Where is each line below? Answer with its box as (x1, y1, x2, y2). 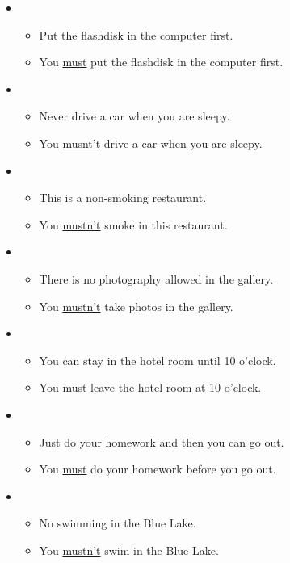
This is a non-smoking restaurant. (39, 189, 207, 206)
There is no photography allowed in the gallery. (39, 270, 274, 287)
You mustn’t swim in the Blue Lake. (39, 541, 219, 558)
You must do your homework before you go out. (39, 460, 276, 477)
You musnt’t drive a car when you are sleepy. (39, 134, 263, 151)
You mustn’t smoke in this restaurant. (39, 216, 228, 233)
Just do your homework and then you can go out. (39, 433, 284, 450)
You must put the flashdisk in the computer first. (39, 53, 284, 70)
